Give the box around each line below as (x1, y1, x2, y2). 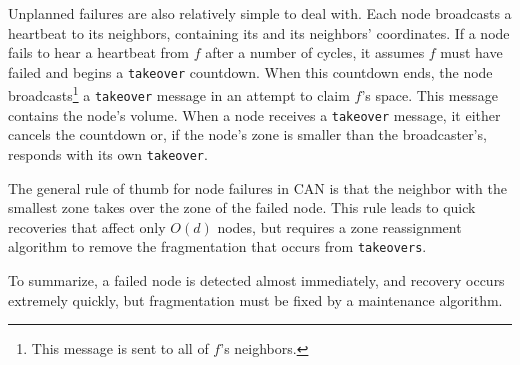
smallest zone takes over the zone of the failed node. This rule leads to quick (8, 197, 476, 218)
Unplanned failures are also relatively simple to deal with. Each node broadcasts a (8, 3, 512, 23)
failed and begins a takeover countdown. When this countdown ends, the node (8, 61, 493, 82)
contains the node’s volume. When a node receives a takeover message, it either (8, 104, 501, 125)
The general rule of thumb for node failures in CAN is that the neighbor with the (8, 177, 507, 198)
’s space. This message (361, 85, 498, 106)
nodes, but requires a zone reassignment (217, 216, 462, 237)
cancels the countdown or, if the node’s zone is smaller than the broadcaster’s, (8, 124, 487, 145)
